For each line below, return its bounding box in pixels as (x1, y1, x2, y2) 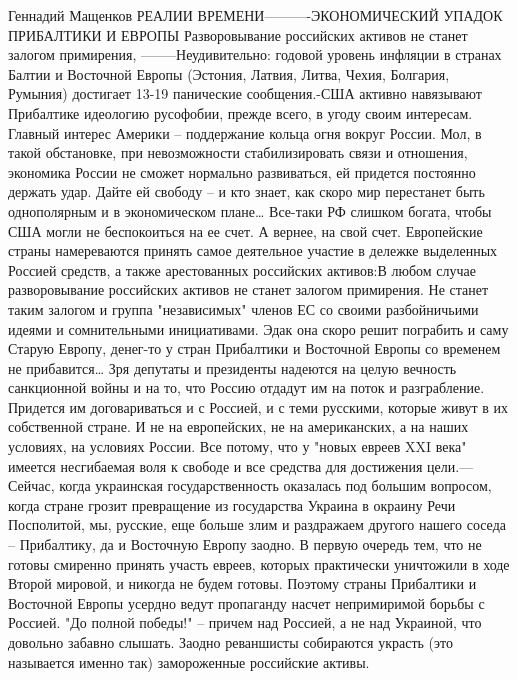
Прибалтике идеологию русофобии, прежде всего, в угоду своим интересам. (8, 102, 473, 123)
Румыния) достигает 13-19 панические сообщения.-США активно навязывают (8, 83, 482, 104)
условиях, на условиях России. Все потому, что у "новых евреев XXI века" (8, 436, 467, 457)
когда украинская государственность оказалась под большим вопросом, (59, 475, 492, 496)
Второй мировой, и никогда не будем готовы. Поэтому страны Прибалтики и (8, 573, 477, 594)
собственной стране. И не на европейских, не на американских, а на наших (8, 416, 469, 437)
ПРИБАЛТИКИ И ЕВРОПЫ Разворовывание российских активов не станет (8, 24, 468, 45)
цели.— (427, 455, 474, 476)
